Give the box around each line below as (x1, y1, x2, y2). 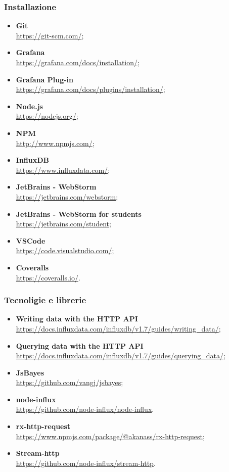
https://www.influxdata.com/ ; (16, 164, 110, 175)
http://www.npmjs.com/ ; (16, 137, 95, 148)
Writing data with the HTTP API (16, 313, 138, 324)
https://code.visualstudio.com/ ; (16, 245, 114, 256)
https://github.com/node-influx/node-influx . (16, 404, 154, 414)
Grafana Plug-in (16, 74, 74, 84)
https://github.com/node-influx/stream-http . (16, 457, 156, 468)
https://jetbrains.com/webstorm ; (16, 191, 118, 202)
